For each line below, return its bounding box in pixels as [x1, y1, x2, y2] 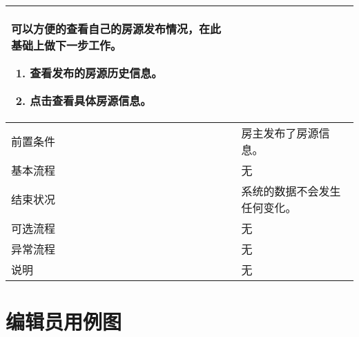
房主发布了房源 [241, 125, 319, 141]
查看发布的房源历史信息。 [30, 65, 163, 81]
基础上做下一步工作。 [11, 37, 122, 53]
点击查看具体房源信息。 [30, 93, 152, 108]
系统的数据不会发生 [241, 183, 341, 199]
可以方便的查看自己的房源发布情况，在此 [11, 21, 222, 37]
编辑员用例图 [6, 307, 122, 336]
